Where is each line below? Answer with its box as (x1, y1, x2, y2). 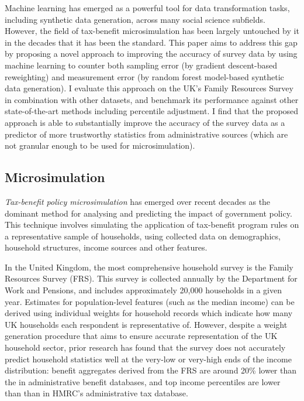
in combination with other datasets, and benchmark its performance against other (5, 93, 299, 105)
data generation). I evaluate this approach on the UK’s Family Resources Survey (5, 82, 293, 94)
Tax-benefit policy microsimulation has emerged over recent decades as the (5, 195, 271, 207)
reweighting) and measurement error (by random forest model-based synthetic (5, 70, 284, 83)
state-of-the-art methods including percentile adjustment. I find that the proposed (5, 105, 299, 117)
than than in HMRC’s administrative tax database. (5, 387, 188, 399)
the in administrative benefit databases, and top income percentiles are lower (5, 375, 281, 388)
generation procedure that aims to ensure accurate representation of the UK (5, 330, 278, 342)
